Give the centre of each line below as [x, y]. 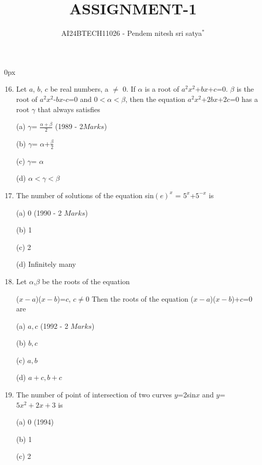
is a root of [162, 89]
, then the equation [155, 99]
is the [245, 89]
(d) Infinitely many [46, 264]
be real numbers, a [79, 89]
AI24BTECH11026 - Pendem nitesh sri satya [132, 33]
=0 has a [244, 99]
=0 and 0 [83, 99]
